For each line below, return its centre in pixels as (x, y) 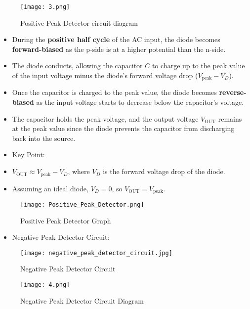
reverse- (233, 92)
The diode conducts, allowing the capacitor (77, 66)
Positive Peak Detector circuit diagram (79, 22)
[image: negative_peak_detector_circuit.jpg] (96, 253)
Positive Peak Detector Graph (66, 220)
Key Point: (28, 154)
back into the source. (44, 138)
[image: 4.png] (45, 285)
